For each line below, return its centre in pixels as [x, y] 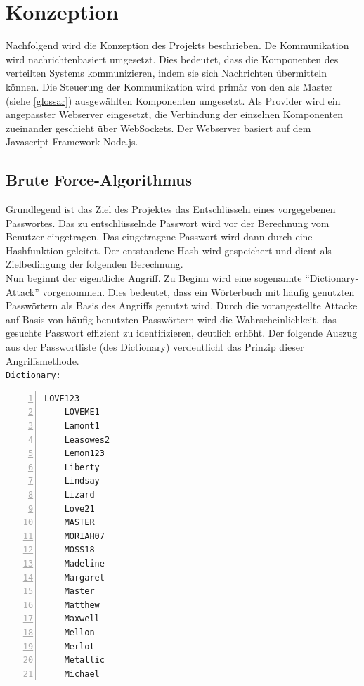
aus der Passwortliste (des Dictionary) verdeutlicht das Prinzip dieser [155, 347]
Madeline [84, 563]
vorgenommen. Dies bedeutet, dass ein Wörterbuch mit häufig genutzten [199, 291]
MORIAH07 [84, 536]
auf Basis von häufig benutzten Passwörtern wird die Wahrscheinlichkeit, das [171, 319]
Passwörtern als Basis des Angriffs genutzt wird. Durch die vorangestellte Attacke [182, 305]
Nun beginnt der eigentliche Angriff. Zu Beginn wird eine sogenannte [154, 278]
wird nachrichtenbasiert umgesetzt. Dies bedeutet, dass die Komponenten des [172, 59]
